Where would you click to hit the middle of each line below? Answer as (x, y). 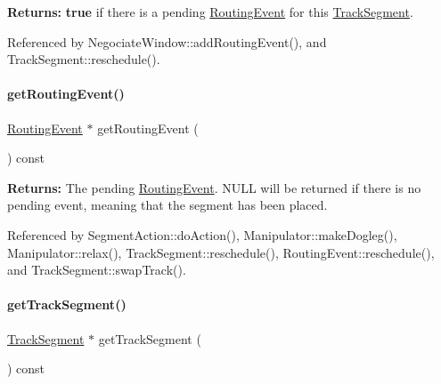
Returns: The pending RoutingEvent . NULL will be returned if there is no (214, 187)
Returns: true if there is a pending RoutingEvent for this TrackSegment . (210, 12)
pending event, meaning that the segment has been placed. (167, 205)
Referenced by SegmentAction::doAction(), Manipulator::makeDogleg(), (202, 234)
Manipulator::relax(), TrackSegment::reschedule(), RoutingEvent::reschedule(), (221, 252)
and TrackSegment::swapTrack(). (97, 270)
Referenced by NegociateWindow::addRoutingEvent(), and (167, 41)
